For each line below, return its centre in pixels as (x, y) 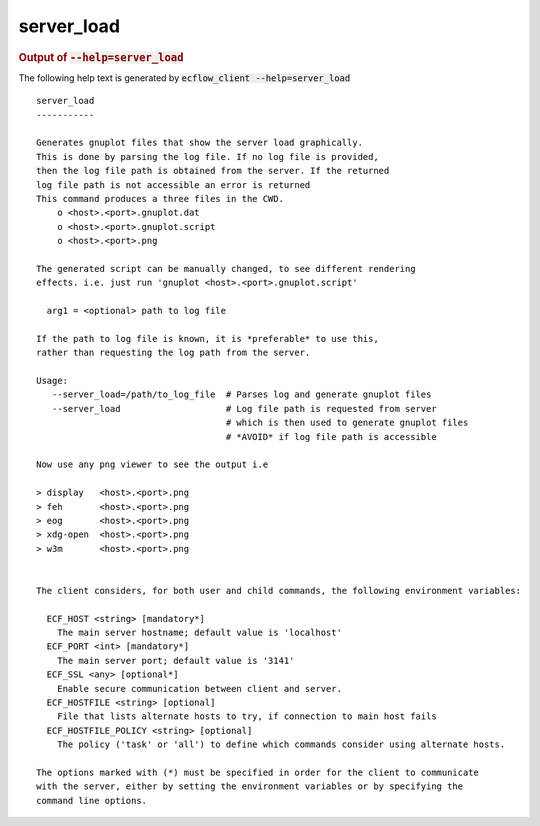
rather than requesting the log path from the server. (173, 353)
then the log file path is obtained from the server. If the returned (213, 171)
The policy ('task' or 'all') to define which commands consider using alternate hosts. (281, 744)
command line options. (92, 800)
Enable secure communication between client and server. (199, 688)
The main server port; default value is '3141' (175, 660)
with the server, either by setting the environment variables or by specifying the (250, 786)
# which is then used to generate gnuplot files (347, 423)
